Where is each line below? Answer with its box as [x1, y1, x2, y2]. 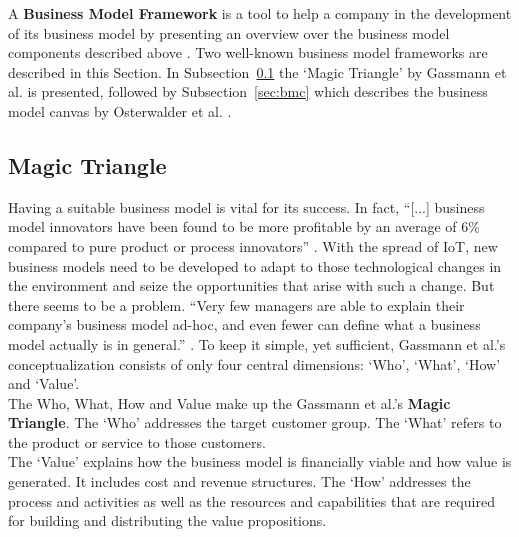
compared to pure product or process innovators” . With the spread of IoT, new [8, 235, 498, 256]
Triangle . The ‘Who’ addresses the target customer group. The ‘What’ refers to [8, 412, 502, 433]
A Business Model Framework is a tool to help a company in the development [8, 3, 512, 23]
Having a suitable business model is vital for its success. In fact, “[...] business [8, 196, 485, 217]
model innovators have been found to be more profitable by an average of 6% [8, 216, 480, 237]
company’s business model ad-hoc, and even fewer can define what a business [8, 314, 481, 335]
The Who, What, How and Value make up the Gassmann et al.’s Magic [8, 392, 451, 413]
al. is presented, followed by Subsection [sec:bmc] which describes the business [8, 81, 488, 102]
